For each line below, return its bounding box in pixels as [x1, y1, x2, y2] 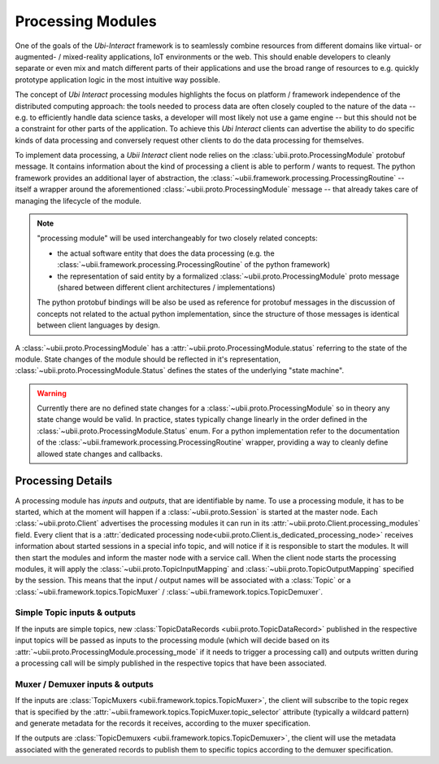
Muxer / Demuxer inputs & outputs [15, 678, 154, 690]
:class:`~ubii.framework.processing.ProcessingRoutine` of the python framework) [57, 260, 331, 270]
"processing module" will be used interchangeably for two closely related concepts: [37, 233, 318, 244]
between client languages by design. [37, 320, 160, 330]
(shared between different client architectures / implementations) [57, 282, 276, 292]
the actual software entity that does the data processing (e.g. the [57, 248, 276, 258]
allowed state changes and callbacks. [37, 449, 163, 459]
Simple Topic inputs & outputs [15, 607, 136, 618]
